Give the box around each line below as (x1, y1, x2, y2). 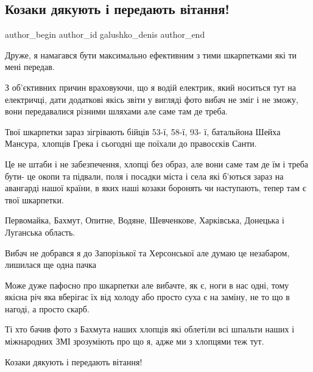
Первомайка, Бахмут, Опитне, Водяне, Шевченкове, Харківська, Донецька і (5, 214, 284, 226)
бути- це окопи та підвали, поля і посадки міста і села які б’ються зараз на (5, 169, 284, 182)
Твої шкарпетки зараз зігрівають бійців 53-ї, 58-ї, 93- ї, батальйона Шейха (5, 125, 281, 138)
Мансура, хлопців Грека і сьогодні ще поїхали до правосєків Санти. (5, 137, 257, 150)
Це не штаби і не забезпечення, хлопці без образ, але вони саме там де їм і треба (5, 157, 309, 170)
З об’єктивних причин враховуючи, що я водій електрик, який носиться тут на (5, 80, 296, 93)
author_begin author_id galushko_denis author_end (5, 28, 205, 41)
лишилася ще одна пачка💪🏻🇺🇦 (5, 258, 106, 271)
